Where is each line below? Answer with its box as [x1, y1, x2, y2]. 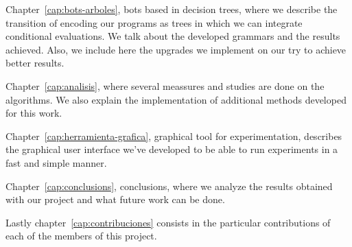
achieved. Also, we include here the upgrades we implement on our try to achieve [5, 42, 347, 56]
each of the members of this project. [5, 228, 157, 243]
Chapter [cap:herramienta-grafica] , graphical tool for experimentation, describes [5, 128, 342, 143]
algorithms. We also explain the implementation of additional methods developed [5, 92, 347, 106]
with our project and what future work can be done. [5, 192, 225, 207]
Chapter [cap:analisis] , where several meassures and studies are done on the [5, 78, 325, 93]
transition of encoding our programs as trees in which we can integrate [5, 15, 303, 30]
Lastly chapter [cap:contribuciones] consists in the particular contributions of [5, 215, 331, 229]
